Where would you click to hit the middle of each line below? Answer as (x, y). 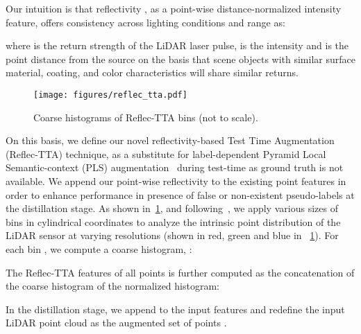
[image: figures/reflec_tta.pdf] (110, 95)
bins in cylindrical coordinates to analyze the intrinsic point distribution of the (173, 221)
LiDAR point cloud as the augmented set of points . (116, 323)
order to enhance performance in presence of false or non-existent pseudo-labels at (180, 194)
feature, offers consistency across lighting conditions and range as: (145, 22)
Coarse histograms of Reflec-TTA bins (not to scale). (146, 117)
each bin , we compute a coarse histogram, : (99, 248)
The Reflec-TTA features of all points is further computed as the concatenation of (180, 272)
